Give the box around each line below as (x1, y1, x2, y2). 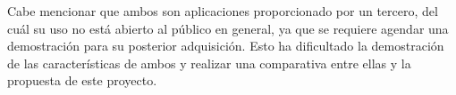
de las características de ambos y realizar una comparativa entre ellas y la (7, 53, 411, 72)
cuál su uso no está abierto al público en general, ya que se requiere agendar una (7, 19, 449, 37)
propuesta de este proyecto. (7, 71, 157, 90)
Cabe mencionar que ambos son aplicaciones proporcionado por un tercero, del (7, 2, 438, 20)
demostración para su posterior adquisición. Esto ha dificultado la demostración (7, 36, 444, 55)
